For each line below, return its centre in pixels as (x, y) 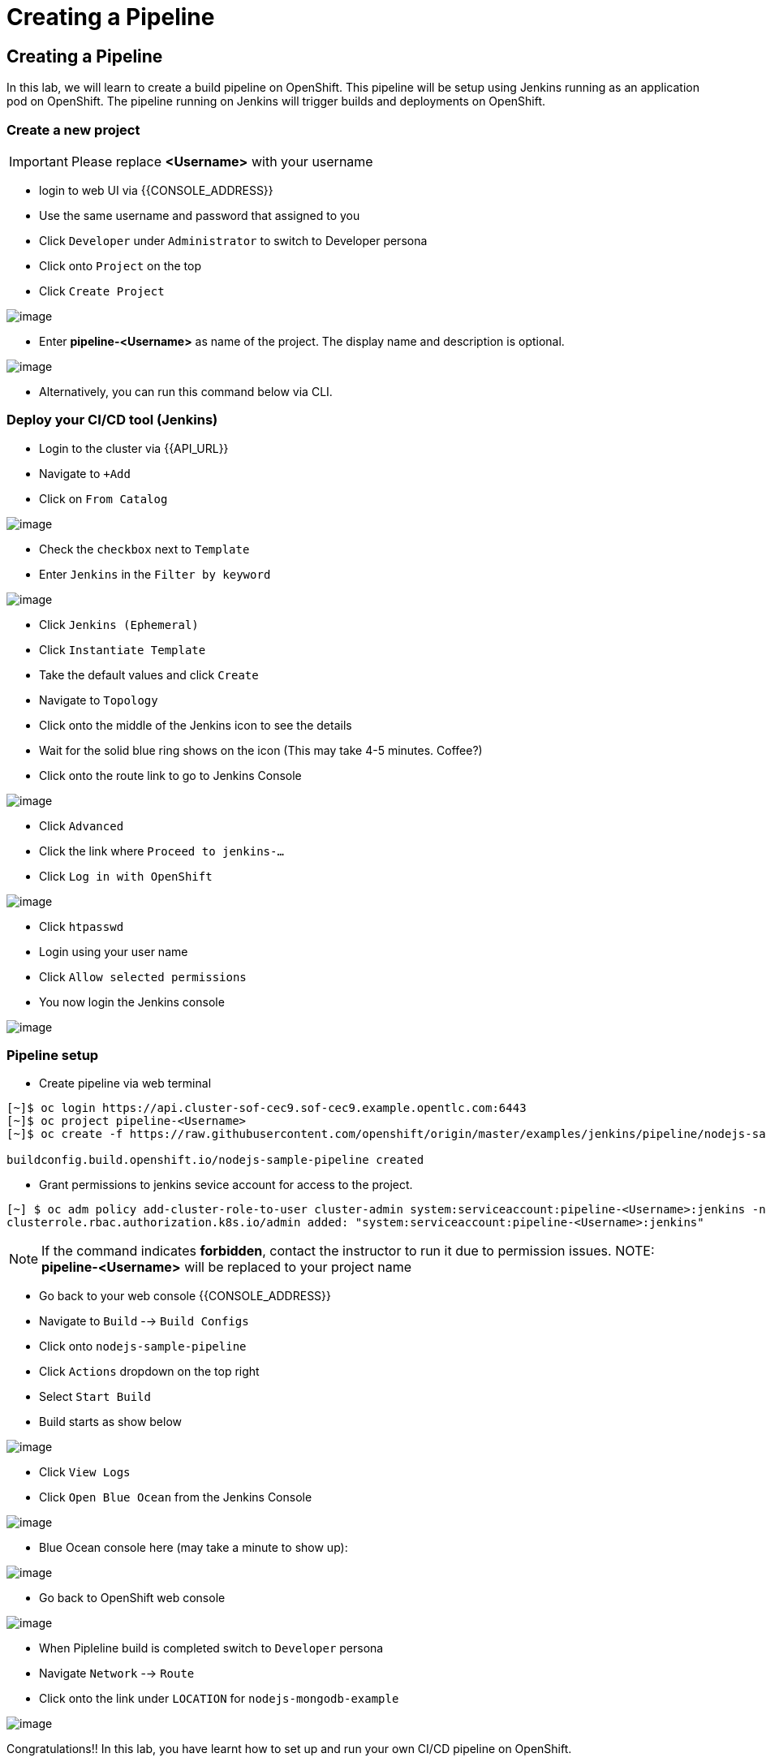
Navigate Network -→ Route (117, 1674)
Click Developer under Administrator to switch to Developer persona (233, 240)
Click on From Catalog (103, 498)
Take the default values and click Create (149, 674)
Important (39, 161)
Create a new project (73, 129)
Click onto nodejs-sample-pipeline (143, 1346)
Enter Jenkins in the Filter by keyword (155, 574)
